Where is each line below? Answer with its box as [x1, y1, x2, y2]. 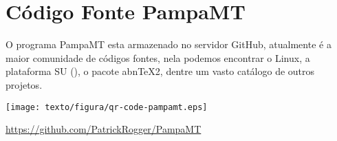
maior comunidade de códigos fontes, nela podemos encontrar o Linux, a [6, 50, 310, 65]
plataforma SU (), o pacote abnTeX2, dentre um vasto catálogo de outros [6, 64, 315, 78]
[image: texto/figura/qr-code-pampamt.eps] [6, 102, 208, 112]
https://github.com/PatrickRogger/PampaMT [6, 122, 202, 136]
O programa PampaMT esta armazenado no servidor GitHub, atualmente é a [6, 37, 331, 52]
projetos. [6, 77, 43, 91]
